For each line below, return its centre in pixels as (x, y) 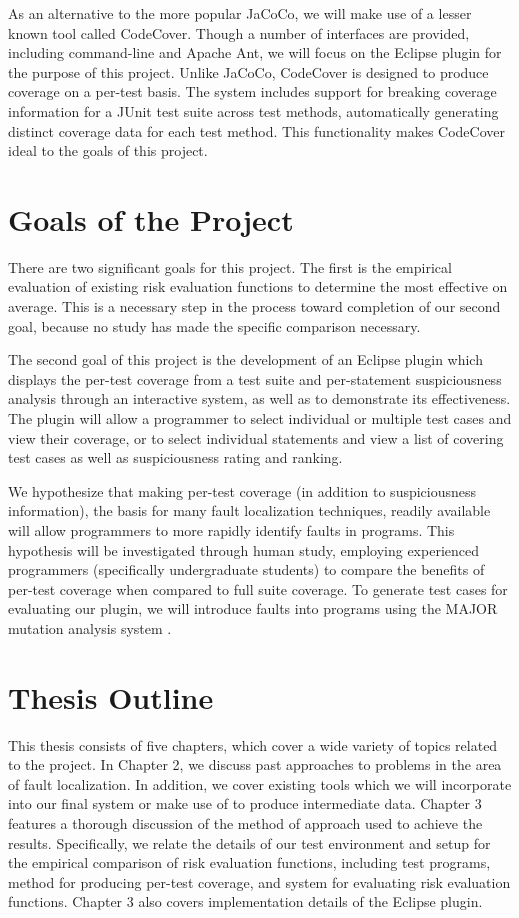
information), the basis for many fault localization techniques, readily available (249, 510)
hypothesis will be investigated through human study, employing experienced (243, 549)
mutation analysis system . (90, 627)
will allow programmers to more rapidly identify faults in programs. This (231, 530)
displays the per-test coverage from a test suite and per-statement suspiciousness (255, 378)
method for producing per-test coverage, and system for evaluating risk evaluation (259, 881)
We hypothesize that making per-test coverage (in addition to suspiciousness (242, 490)
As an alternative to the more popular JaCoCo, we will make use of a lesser (240, 13)
